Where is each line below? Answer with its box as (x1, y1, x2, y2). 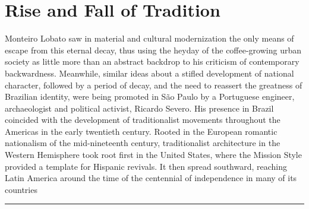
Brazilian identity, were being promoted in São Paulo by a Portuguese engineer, (5, 90, 295, 103)
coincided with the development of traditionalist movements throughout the (5, 113, 280, 126)
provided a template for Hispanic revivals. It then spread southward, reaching (5, 160, 288, 172)
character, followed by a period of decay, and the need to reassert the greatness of (5, 78, 302, 91)
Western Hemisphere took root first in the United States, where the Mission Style (5, 148, 302, 161)
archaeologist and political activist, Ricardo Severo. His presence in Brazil (5, 102, 274, 114)
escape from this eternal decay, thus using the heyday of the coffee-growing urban (5, 43, 301, 56)
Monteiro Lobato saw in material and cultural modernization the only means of (5, 32, 294, 45)
